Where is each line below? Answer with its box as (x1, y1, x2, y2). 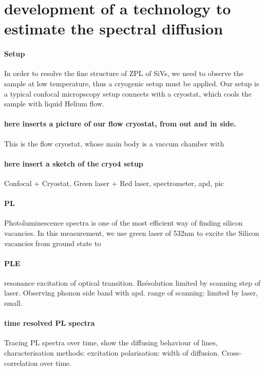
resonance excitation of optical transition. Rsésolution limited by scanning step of (4, 277, 260, 288)
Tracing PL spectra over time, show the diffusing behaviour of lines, (4, 337, 218, 348)
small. (4, 298, 23, 308)
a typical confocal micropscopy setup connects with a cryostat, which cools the (4, 88, 252, 99)
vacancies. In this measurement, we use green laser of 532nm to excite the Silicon (4, 227, 259, 238)
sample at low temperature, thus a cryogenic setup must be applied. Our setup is (4, 78, 259, 88)
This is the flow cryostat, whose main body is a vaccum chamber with (4, 138, 224, 149)
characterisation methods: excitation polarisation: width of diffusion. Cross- (4, 347, 241, 358)
